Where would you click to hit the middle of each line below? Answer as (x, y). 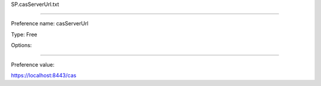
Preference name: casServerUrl (50, 24)
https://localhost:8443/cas (44, 75)
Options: (21, 45)
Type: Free (24, 34)
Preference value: (33, 64)
